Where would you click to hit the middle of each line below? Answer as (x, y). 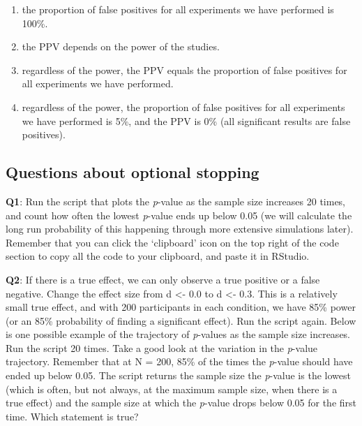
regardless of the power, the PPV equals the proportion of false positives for (184, 69)
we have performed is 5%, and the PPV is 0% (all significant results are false (186, 120)
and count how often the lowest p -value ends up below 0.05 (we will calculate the (179, 215)
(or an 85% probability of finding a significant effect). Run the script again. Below (181, 320)
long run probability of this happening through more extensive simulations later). (180, 229)
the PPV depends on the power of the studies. (121, 46)
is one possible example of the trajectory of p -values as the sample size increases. (178, 334)
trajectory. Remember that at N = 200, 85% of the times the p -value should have (179, 361)
